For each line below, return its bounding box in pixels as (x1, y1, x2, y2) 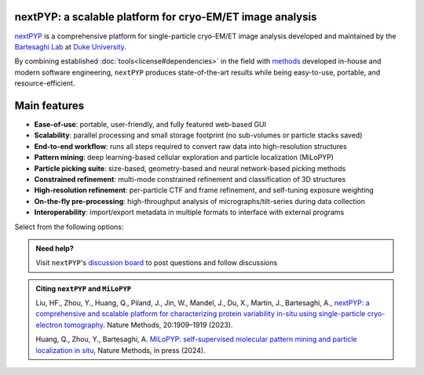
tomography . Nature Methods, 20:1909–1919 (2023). (64, 320, 233, 329)
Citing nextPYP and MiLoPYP (35, 283, 132, 293)
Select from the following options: (14, 222, 124, 231)
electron (35, 320, 63, 329)
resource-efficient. (14, 78, 75, 88)
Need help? (35, 243, 74, 253)
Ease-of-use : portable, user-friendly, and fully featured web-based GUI (34, 119, 267, 129)
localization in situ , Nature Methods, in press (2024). (35, 345, 206, 355)
